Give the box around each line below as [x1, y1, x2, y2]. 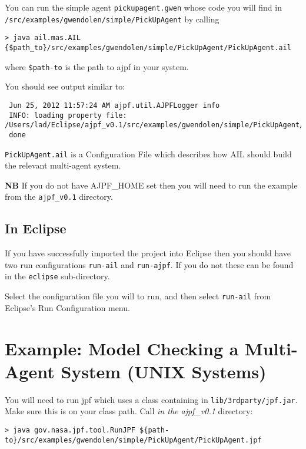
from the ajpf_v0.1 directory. [5, 190, 113, 203]
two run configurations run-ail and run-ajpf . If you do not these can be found [5, 258, 294, 270]
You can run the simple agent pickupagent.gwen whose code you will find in [5, 1, 282, 13]
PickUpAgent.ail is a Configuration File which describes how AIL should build [5, 147, 292, 160]
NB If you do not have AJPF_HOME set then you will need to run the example [5, 179, 298, 191]
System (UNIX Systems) [61, 359, 267, 383]
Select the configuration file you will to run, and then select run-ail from [5, 290, 271, 302]
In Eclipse [5, 219, 66, 237]
